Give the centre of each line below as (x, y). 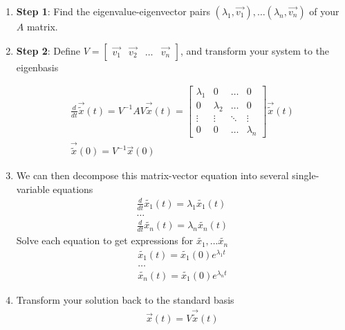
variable (33, 189)
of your (324, 11)
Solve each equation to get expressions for (105, 240)
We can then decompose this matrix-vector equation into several (152, 175)
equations (73, 189)
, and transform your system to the (255, 50)
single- (306, 175)
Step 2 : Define (48, 50)
